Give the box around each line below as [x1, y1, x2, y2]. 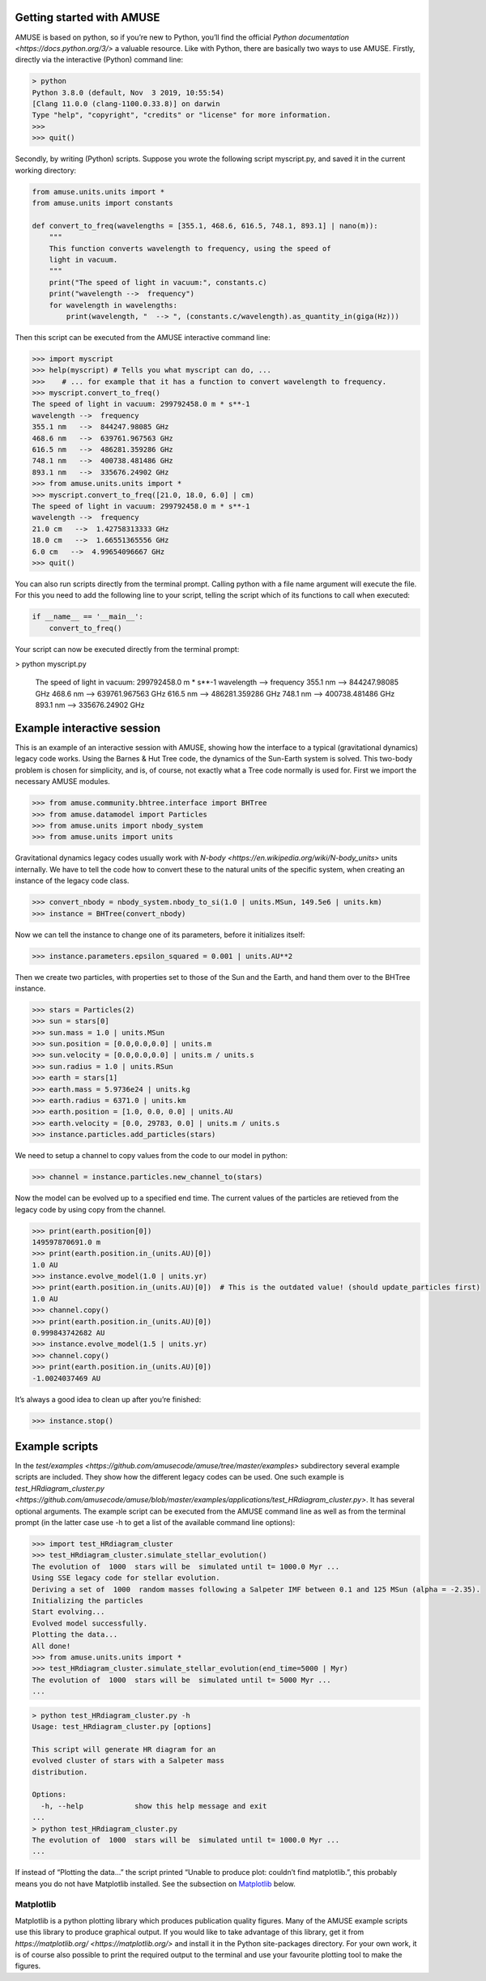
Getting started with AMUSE [15, 11, 160, 24]
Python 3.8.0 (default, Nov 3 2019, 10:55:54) [32, 87, 224, 97]
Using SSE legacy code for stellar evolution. [32, 1574, 220, 1583]
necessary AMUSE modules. [15, 777, 111, 786]
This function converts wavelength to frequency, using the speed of [49, 244, 331, 253]
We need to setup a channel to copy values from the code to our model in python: [15, 1151, 288, 1161]
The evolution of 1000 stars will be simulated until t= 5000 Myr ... [32, 1675, 331, 1685]
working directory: [15, 165, 77, 175]
